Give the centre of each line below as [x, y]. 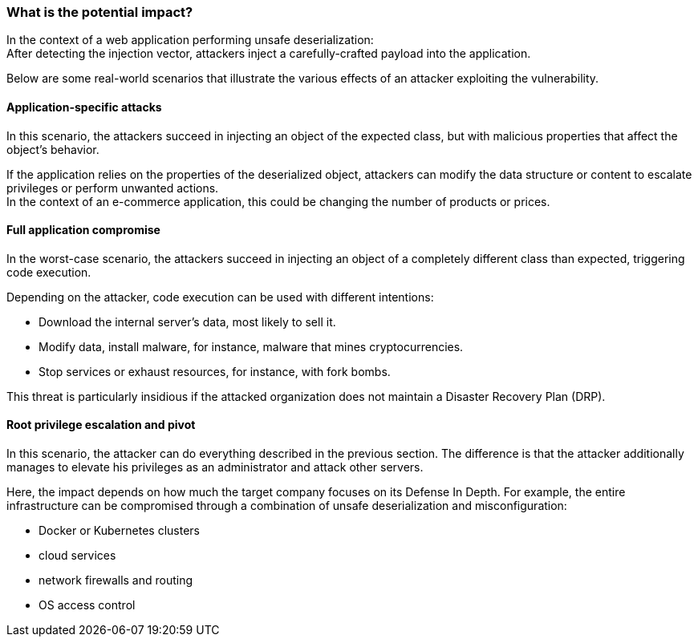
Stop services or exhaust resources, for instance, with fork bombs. [215, 371]
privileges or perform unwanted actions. [113, 188]
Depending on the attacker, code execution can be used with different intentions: [220, 297]
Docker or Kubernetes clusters [119, 531]
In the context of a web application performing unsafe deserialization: [190, 40]
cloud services [77, 556]
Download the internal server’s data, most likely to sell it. [187, 321]
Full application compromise [83, 230]
